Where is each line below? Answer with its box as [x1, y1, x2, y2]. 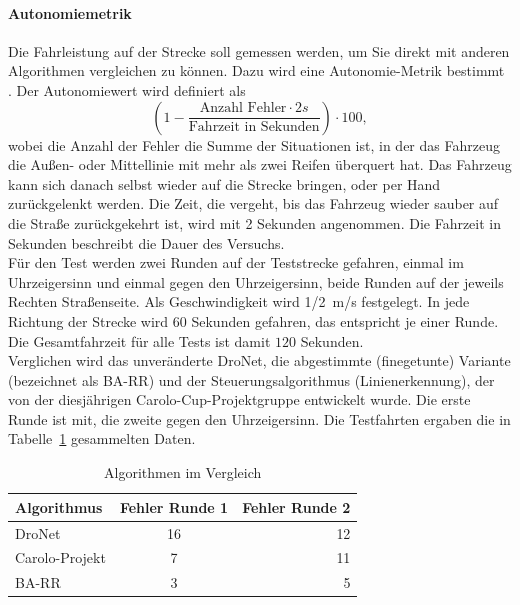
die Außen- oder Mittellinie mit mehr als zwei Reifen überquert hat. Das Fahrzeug [8, 154, 512, 175]
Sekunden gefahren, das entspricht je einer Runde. [191, 310, 499, 331]
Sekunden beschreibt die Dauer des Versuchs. [8, 232, 285, 253]
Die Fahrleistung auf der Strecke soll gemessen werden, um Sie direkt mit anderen [8, 40, 510, 61]
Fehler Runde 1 [119, 496, 229, 517]
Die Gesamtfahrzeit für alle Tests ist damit [8, 330, 271, 351]
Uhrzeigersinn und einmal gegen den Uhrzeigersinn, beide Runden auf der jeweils [8, 271, 504, 292]
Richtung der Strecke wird [8, 310, 169, 331]
